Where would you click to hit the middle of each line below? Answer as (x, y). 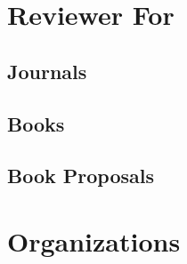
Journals (47, 71)
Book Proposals (81, 176)
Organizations (94, 240)
